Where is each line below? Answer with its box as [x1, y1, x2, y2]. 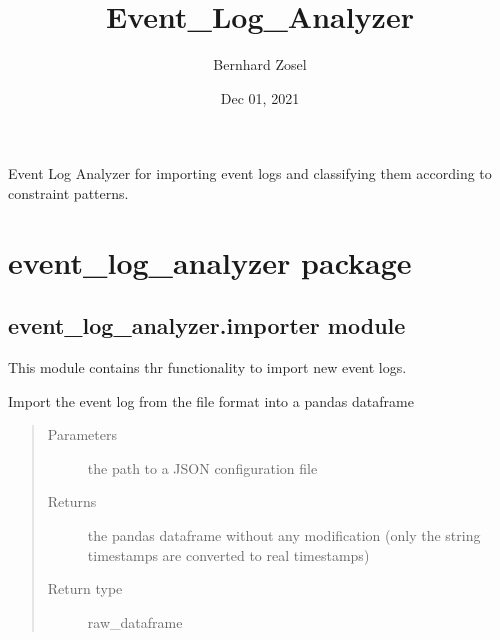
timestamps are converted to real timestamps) [87, 544, 370, 565]
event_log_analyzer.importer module [8, 310, 406, 341]
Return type [47, 578, 123, 599]
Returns [47, 491, 97, 512]
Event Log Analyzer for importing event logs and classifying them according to [8, 163, 492, 184]
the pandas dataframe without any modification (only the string [87, 525, 481, 546]
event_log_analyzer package [8, 241, 412, 282]
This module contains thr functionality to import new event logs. [8, 357, 407, 378]
